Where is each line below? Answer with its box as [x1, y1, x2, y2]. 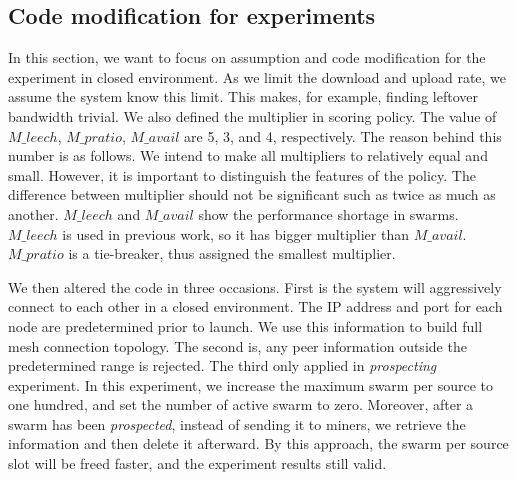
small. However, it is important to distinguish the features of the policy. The [8, 164, 476, 185]
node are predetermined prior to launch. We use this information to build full [8, 315, 483, 336]
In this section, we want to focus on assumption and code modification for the [8, 47, 486, 68]
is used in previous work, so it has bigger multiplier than [62, 223, 409, 244]
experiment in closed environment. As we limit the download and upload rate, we [8, 66, 507, 87]
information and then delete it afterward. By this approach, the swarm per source [8, 433, 509, 454]
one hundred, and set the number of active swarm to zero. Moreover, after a [8, 394, 474, 415]
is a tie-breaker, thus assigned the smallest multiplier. [68, 243, 396, 264]
